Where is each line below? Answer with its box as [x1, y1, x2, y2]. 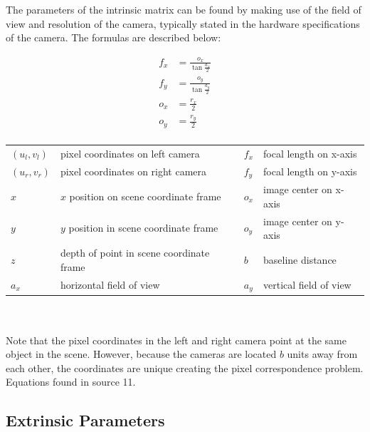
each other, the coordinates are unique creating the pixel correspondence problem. [6, 360, 364, 375]
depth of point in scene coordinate [60, 245, 210, 260]
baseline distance [263, 252, 337, 267]
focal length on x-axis [263, 145, 357, 160]
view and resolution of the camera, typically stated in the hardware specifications [6, 16, 360, 31]
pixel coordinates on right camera [60, 163, 207, 178]
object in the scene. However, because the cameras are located [6, 346, 277, 361]
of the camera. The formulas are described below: [6, 30, 221, 45]
